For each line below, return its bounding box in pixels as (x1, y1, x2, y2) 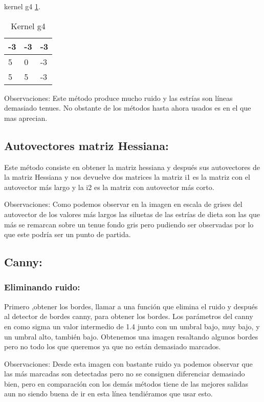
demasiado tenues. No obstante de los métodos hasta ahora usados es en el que (4, 102, 251, 113)
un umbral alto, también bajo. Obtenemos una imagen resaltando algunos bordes (4, 331, 258, 342)
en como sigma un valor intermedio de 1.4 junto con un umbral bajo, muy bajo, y (4, 321, 260, 331)
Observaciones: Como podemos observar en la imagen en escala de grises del (4, 199, 243, 209)
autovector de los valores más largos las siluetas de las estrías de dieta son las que (4, 208, 260, 219)
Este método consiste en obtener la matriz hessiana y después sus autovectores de (4, 161, 260, 172)
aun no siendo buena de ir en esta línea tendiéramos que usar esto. (4, 388, 213, 399)
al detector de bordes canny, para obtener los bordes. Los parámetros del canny (4, 311, 253, 322)
